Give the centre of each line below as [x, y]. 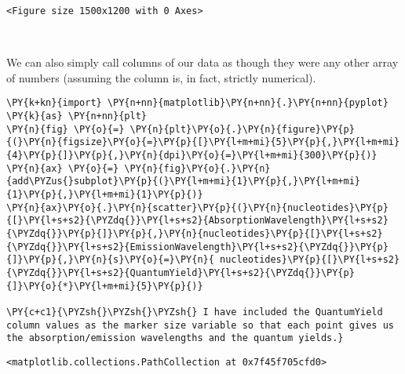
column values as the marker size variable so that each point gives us [200, 325]
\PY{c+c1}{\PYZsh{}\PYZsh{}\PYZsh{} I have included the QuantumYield [195, 312]
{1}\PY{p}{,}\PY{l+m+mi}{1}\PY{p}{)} [105, 195]
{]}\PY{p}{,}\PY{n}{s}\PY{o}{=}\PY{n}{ [110, 260]
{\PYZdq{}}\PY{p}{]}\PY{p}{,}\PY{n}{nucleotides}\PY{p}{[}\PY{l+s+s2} [195, 234]
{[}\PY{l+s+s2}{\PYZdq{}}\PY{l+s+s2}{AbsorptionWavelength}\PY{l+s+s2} [197, 221]
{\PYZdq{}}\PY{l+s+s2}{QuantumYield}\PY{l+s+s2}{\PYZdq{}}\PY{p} [181, 272]
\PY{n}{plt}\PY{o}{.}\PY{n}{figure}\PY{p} [242, 129]
